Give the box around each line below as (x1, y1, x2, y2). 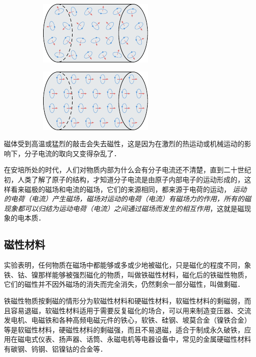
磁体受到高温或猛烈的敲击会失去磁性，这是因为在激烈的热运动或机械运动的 (4, 138, 244, 149)
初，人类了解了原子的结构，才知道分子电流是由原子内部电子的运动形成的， (4, 174, 244, 184)
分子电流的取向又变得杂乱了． (24, 148, 121, 158)
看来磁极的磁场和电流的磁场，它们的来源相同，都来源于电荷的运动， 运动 (10, 184, 247, 194)
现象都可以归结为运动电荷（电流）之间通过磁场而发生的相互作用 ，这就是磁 (4, 203, 244, 213)
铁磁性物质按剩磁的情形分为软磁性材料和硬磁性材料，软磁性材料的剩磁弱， (4, 295, 244, 305)
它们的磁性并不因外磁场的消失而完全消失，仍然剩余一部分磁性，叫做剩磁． (4, 279, 244, 289)
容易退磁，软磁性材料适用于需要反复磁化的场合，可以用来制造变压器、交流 (10, 305, 251, 315)
